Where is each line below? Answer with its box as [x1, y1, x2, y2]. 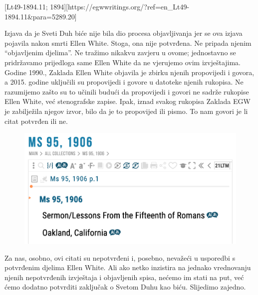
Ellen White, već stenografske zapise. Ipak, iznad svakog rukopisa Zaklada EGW [4, 96, 251, 106]
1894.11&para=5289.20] [4, 11, 77, 21]
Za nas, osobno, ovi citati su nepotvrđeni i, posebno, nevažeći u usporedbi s [4, 252, 236, 263]
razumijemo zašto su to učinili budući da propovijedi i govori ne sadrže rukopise [4, 86, 249, 97]
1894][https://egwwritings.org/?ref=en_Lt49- [50, 1, 190, 11]
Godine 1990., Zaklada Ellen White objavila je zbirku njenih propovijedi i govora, [4, 67, 255, 77]
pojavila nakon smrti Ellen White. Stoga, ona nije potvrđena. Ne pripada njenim [4, 37, 252, 48]
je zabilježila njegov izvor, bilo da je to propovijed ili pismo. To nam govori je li [4, 105, 248, 116]
